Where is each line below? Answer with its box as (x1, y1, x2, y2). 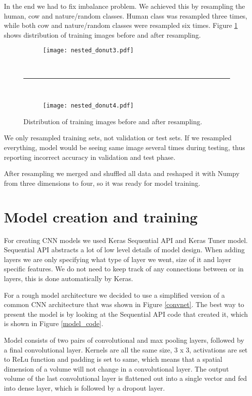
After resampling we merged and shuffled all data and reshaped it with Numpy (4, 168, 240, 178)
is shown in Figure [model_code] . (4, 318, 103, 329)
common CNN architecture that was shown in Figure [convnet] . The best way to (4, 299, 244, 309)
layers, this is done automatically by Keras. (4, 273, 133, 283)
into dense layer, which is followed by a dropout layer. (4, 382, 165, 393)
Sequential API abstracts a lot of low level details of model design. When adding (4, 244, 245, 255)
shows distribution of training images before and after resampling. (4, 29, 201, 40)
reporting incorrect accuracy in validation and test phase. (4, 152, 175, 162)
